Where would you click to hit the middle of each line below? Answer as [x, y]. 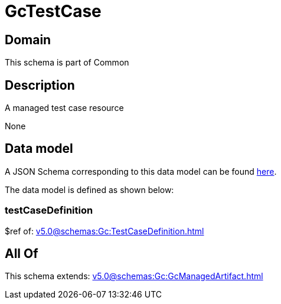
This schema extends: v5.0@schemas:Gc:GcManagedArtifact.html [134, 276]
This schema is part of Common [67, 63]
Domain [28, 40]
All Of [22, 254]
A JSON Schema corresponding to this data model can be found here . [141, 171]
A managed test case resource [64, 108]
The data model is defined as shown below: [89, 189]
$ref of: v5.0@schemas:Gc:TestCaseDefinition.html [104, 231]
